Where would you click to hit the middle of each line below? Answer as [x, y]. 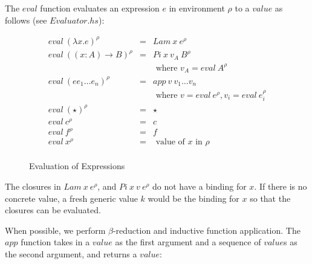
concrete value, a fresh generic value [71, 198]
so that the [270, 198]
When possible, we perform [55, 230]
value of [170, 142]
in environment [197, 8]
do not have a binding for [200, 186]
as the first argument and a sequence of [188, 242]
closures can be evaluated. [53, 210]
